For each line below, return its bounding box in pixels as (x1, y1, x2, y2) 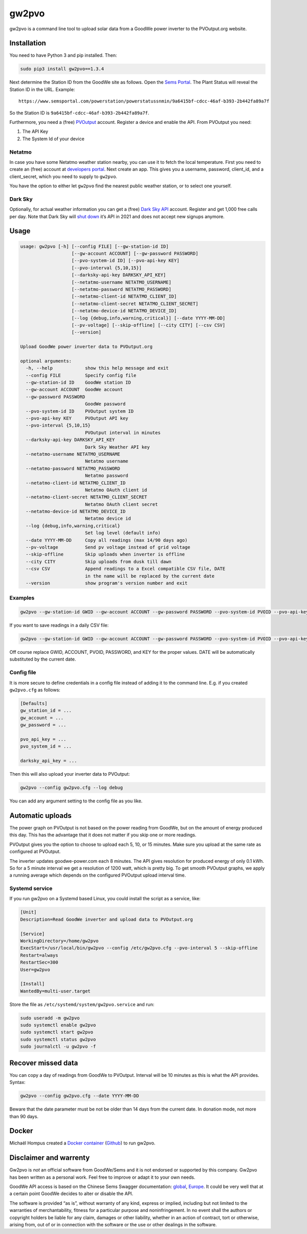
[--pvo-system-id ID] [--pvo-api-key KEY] (71, 258, 180, 264)
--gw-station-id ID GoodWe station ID (26, 379, 131, 386)
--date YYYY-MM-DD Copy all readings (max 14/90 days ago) (26, 537, 188, 543)
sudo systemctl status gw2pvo (20, 1036, 96, 1042)
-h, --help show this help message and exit (26, 365, 169, 371)
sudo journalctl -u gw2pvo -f (20, 1044, 96, 1050)
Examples (9, 594, 35, 602)
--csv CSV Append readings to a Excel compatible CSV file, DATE (26, 566, 226, 572)
